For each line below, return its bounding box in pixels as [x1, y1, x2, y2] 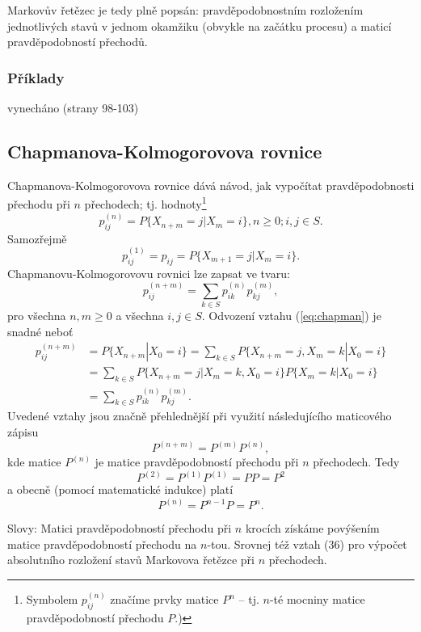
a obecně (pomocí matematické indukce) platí [7, 481, 234, 498]
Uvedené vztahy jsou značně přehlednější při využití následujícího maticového [7, 407, 392, 424]
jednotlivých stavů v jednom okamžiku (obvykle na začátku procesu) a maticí [7, 17, 392, 34]
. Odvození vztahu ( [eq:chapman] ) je [201, 307, 381, 324]
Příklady [7, 67, 65, 87]
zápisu [7, 423, 39, 440]
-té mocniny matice [269, 591, 365, 608]
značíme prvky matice [110, 591, 219, 608]
